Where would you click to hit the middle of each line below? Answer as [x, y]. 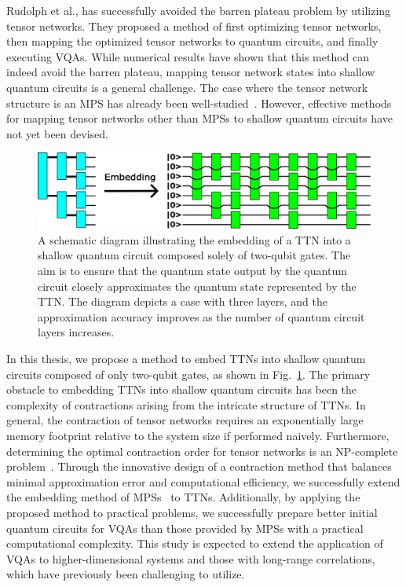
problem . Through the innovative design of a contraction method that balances [199, 466]
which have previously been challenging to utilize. [126, 574]
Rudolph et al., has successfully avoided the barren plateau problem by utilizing [199, 10]
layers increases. [76, 332]
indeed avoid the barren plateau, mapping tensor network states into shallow [191, 72]
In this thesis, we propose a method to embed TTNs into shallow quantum [186, 358]
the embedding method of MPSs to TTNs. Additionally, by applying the [183, 497]
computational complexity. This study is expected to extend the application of [195, 543]
